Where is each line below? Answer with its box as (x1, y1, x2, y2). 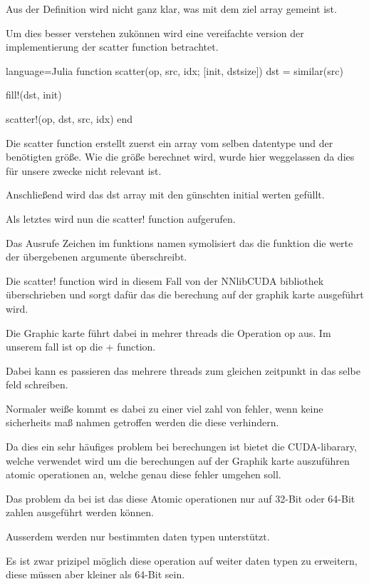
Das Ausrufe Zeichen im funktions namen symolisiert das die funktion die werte (6, 235, 353, 250)
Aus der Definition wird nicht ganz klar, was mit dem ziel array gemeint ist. (6, 1, 337, 16)
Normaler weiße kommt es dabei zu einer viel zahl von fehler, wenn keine (6, 401, 323, 416)
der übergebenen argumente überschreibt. (6, 249, 187, 264)
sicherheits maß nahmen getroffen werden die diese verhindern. (6, 415, 279, 430)
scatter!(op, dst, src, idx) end (6, 111, 133, 126)
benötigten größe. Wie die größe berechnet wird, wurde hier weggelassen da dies (6, 149, 355, 164)
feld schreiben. (6, 377, 68, 392)
